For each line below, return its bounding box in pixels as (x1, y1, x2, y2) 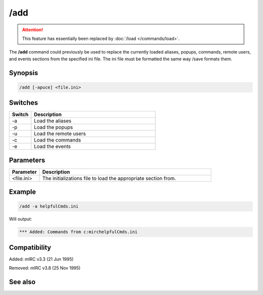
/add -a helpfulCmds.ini (19, 203, 79, 209)
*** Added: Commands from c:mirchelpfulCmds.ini (19, 229, 138, 235)
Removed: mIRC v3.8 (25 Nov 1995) (9, 265, 81, 271)
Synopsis (9, 69, 38, 77)
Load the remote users (34, 130, 86, 137)
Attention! (22, 27, 43, 33)
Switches (9, 99, 38, 107)
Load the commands (34, 137, 81, 144)
